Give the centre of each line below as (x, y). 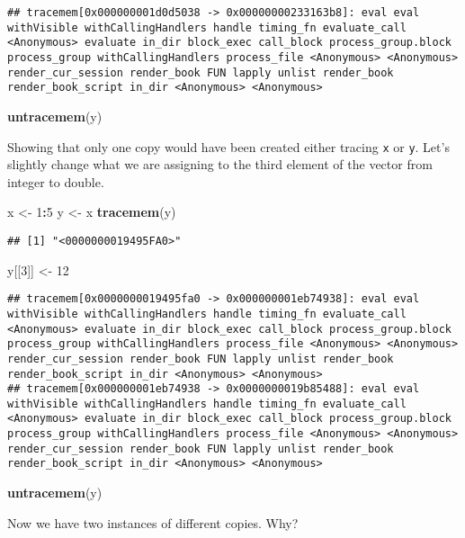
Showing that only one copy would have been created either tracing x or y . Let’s (228, 146)
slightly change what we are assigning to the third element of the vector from (220, 164)
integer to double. (56, 181)
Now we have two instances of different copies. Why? (153, 522)
